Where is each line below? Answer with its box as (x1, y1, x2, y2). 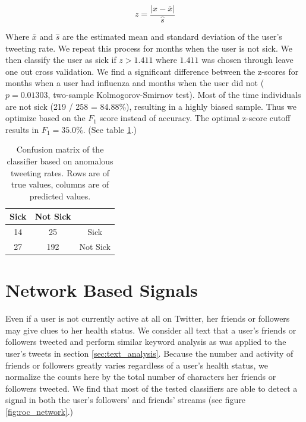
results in (5, 123, 39, 135)
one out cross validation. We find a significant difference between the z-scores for (5, 65, 299, 77)
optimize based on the (5, 112, 86, 124)
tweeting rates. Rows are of (10, 166, 110, 179)
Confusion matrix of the (16, 143, 104, 156)
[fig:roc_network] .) (5, 405, 74, 418)
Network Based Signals (5, 278, 198, 302)
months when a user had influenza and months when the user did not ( (5, 77, 264, 89)
